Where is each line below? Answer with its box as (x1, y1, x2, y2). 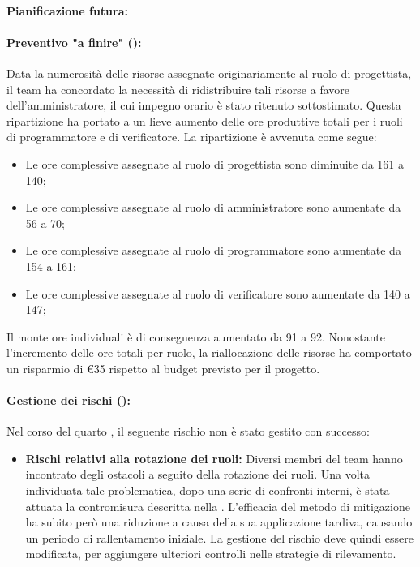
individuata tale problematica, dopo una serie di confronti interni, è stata (25, 482, 390, 499)
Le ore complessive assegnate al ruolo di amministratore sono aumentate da (25, 199, 401, 216)
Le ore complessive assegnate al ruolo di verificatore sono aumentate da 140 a (25, 285, 410, 302)
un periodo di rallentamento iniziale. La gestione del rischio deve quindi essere (25, 529, 414, 546)
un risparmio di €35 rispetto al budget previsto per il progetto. (6, 359, 320, 376)
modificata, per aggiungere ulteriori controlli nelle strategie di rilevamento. (25, 545, 396, 562)
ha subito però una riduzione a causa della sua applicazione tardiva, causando (25, 513, 413, 530)
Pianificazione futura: (6, 2, 128, 19)
